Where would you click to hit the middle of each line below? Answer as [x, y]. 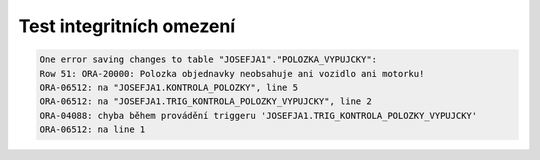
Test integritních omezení [127, 26]
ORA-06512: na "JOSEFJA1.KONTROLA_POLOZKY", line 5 [169, 87]
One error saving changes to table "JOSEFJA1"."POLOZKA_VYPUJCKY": [208, 59]
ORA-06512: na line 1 [92, 129]
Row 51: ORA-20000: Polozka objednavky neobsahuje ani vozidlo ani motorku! [232, 73]
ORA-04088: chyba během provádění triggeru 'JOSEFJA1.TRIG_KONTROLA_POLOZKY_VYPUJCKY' [258, 115]
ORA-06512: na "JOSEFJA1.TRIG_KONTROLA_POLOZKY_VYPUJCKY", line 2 [205, 101]
